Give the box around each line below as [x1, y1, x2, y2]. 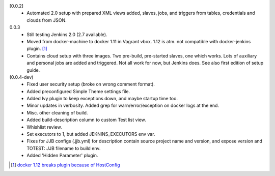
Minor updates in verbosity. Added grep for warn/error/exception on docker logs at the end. [26, 102, 219, 109]
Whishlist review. [26, 124, 62, 130]
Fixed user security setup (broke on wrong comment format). [26, 81, 155, 87]
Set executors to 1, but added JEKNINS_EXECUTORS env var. [26, 131, 155, 137]
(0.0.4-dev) [9, 74, 34, 80]
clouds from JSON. [26, 17, 67, 23]
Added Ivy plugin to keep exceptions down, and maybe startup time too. [26, 96, 178, 102]
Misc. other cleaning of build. [26, 109, 88, 115]
